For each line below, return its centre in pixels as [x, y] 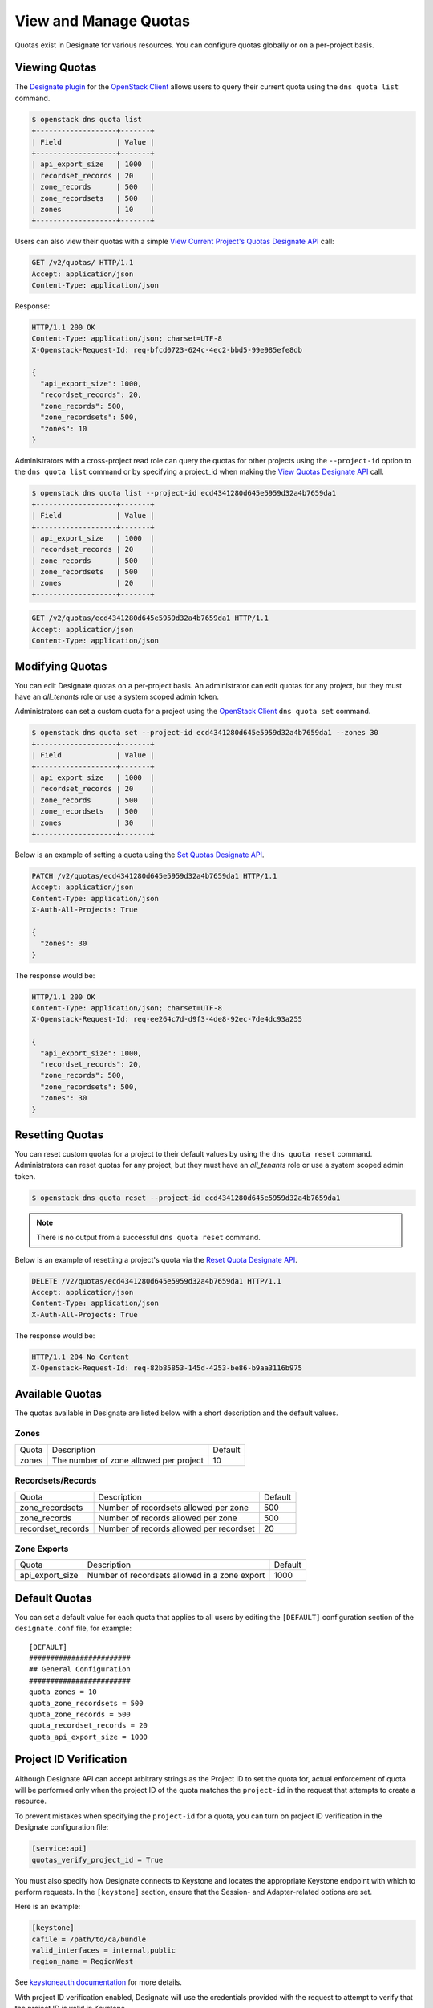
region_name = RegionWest [83, 1961]
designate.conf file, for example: [73, 1628]
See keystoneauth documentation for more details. [98, 1982]
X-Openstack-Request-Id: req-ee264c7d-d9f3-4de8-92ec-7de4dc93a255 [167, 1019]
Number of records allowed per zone [168, 1518]
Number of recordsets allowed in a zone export [176, 1576]
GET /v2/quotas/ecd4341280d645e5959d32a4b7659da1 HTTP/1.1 [150, 618]
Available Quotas [58, 1394]
